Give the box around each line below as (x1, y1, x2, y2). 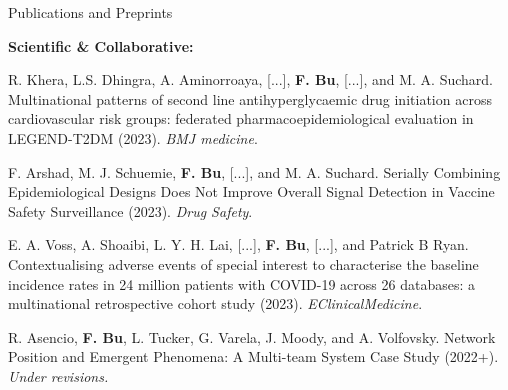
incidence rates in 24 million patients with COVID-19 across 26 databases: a (8, 273, 475, 294)
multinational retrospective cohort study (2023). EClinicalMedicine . (8, 293, 423, 314)
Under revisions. (8, 365, 109, 386)
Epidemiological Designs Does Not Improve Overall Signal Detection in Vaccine (8, 181, 495, 202)
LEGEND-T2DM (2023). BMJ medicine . (8, 127, 258, 148)
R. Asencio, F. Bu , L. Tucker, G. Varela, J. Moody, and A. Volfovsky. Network (8, 326, 496, 347)
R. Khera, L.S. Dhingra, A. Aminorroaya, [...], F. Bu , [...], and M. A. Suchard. (8, 69, 493, 90)
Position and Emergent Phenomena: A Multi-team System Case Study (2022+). (8, 346, 499, 367)
